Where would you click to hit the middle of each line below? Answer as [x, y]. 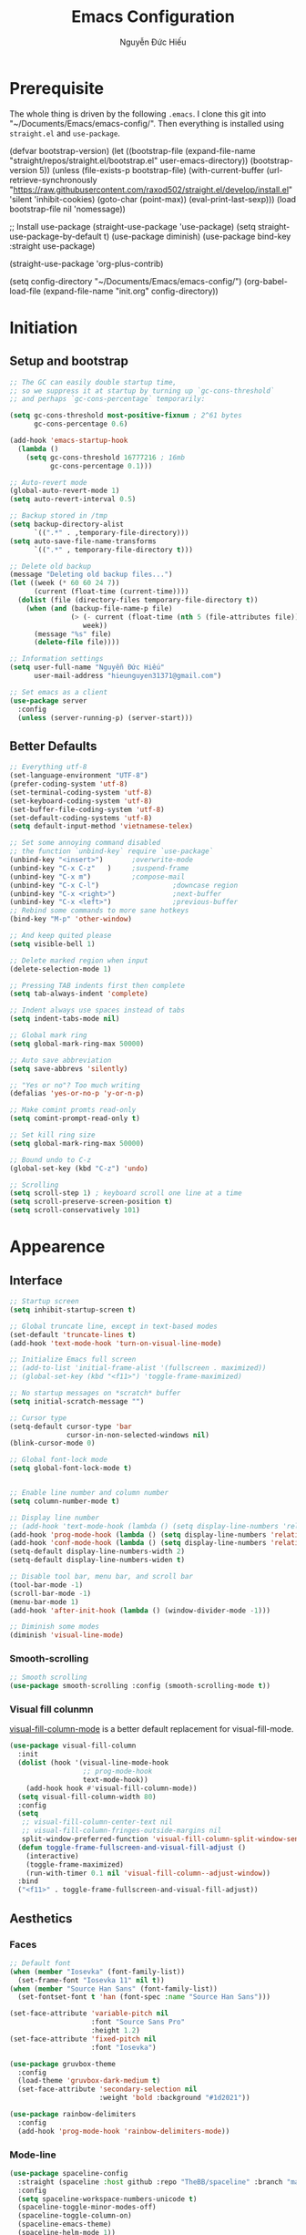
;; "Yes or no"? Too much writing [75, 1085]
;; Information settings [56, 659]
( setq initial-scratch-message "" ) [77, 1401]
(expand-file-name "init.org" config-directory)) [130, 291]
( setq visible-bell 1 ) [52, 944]
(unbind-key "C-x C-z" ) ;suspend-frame [99, 868]
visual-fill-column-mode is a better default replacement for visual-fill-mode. [152, 1729]
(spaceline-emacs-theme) [65, 2225]
